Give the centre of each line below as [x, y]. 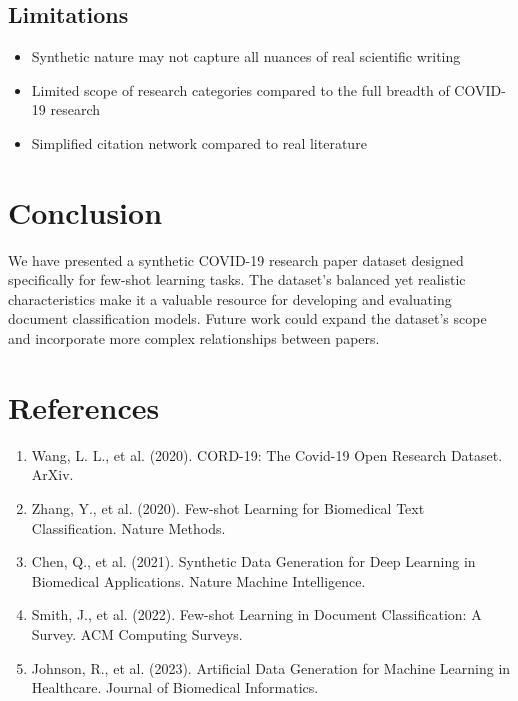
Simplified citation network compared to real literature [199, 142]
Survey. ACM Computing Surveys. [137, 633]
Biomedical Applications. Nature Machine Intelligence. [198, 580]
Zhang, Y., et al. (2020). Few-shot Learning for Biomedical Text [228, 507]
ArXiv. [52, 474]
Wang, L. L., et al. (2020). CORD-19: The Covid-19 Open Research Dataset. [267, 454]
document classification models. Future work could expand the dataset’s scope [247, 318]
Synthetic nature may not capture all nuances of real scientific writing [246, 56]
